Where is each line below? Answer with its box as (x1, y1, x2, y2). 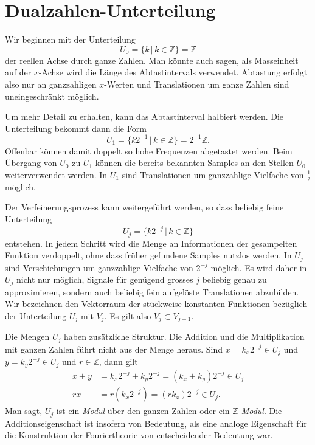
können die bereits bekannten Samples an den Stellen (95, 156, 294, 169)
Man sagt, (5, 404, 43, 417)
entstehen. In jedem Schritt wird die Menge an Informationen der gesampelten (5, 236, 297, 249)
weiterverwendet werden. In (5, 168, 108, 181)
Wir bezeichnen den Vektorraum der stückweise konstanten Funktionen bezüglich (5, 297, 308, 310)
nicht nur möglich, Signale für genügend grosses (16, 273, 193, 286)
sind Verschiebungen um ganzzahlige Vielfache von (5, 261, 193, 274)
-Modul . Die (238, 404, 282, 417)
